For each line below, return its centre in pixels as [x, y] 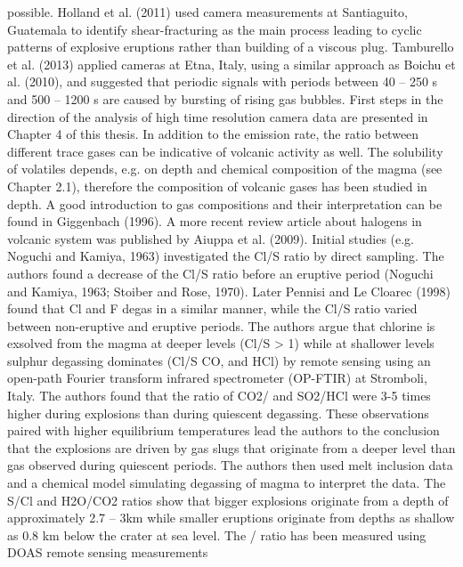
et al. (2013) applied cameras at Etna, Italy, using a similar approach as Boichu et [231, 64]
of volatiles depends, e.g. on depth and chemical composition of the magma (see [225, 169]
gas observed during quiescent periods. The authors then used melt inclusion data [230, 465]
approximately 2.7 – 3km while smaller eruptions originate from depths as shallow [231, 518]
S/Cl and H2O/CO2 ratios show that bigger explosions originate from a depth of [228, 500]
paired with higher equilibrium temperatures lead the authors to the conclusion [223, 430]
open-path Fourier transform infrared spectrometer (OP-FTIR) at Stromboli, [217, 378]
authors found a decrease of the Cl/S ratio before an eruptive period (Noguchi [220, 273]
